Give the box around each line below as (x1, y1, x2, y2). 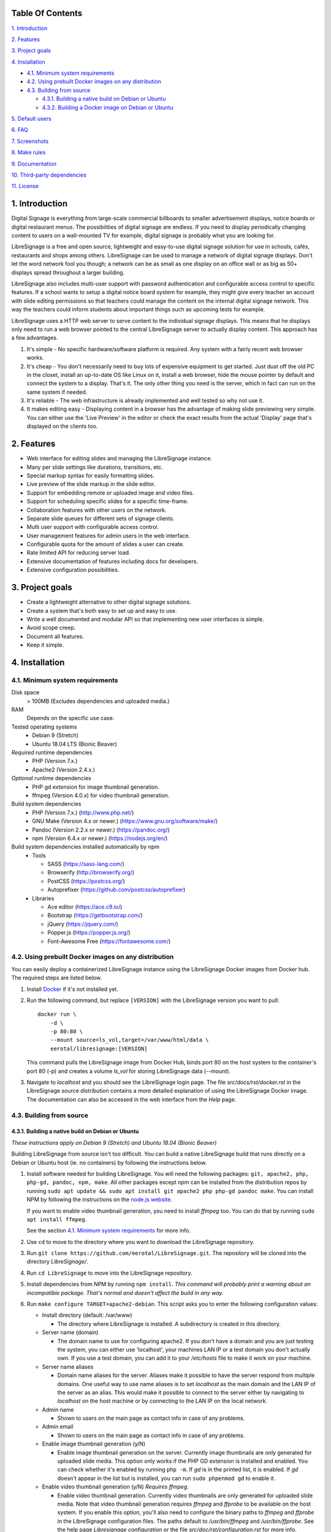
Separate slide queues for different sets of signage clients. (26, 515, 175, 522)
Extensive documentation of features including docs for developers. (26, 558, 199, 565)
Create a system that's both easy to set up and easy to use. (26, 607, 177, 614)
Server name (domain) (42, 1329, 99, 1336)
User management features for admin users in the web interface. (26, 532, 191, 539)
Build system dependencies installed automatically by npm (11, 843, 159, 851)
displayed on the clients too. (26, 423, 98, 430)
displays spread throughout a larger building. (11, 268, 125, 276)
